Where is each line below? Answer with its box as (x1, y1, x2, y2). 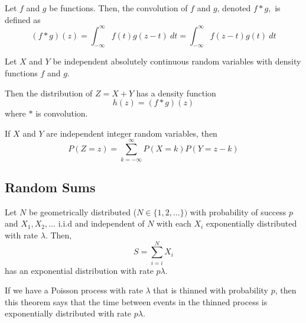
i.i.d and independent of (58, 217, 145, 230)
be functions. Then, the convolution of (49, 2, 188, 14)
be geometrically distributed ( (28, 205, 137, 218)
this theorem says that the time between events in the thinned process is (5, 295, 268, 308)
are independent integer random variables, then (46, 127, 217, 139)
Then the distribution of (5, 86, 93, 99)
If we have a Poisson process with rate (5, 284, 143, 296)
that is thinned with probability (153, 284, 268, 296)
